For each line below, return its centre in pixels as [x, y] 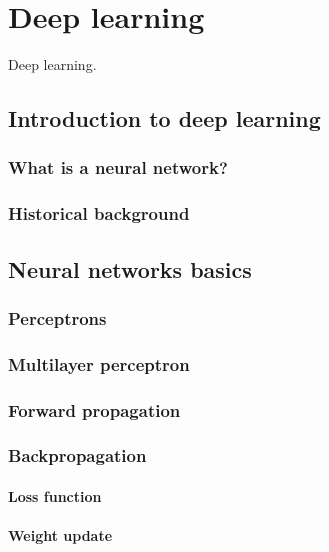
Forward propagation [94, 409]
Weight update [60, 535]
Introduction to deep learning [164, 118]
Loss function [55, 495]
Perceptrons [57, 317]
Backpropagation [77, 455]
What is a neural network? [118, 167]
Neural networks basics [130, 268]
